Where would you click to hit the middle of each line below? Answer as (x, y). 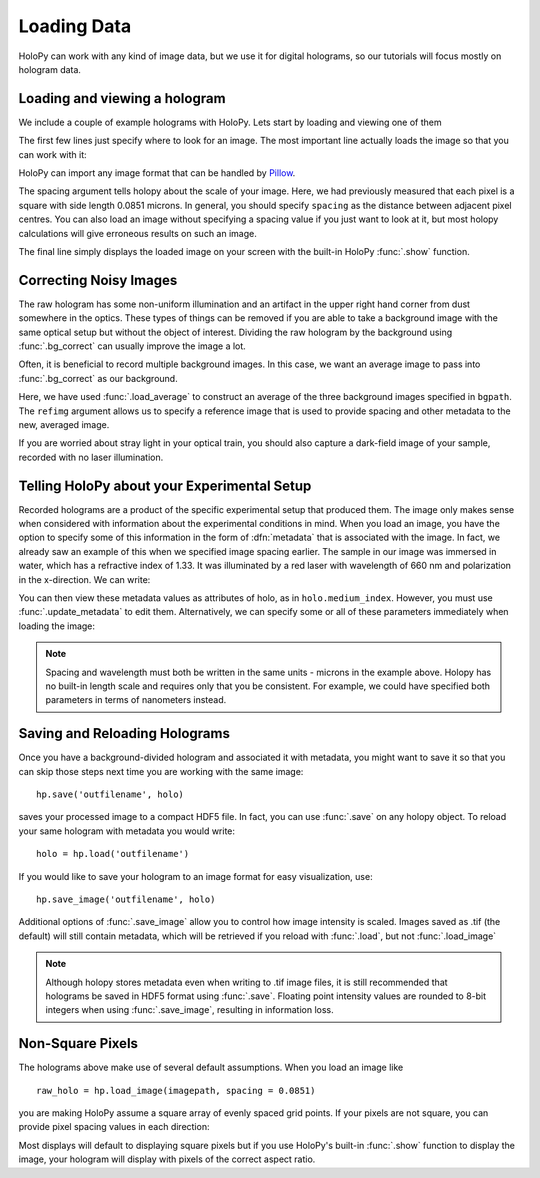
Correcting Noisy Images (98, 280)
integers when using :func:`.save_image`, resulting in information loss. (189, 1010)
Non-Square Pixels (78, 1043)
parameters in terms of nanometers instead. (136, 700)
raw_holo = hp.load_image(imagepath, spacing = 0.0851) (176, 1090)
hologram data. (50, 69)
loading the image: (56, 626)
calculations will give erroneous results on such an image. (137, 233)
